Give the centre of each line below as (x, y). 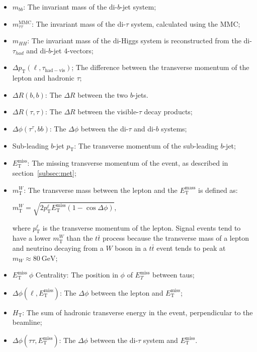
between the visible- (108, 112)
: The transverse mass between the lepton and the (101, 190)
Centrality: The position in (77, 275)
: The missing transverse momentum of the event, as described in (128, 163)
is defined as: (218, 190)
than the (80, 238)
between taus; (174, 275)
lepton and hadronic (43, 78)
